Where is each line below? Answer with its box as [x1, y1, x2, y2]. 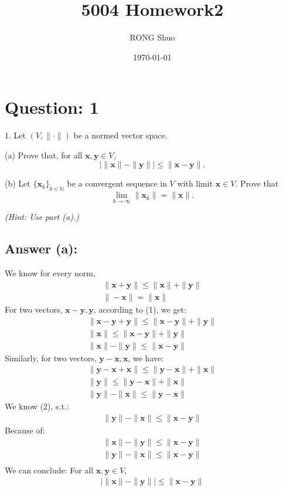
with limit [177, 177, 213, 189]
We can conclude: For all [5, 463, 94, 476]
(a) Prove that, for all [5, 148, 83, 161]
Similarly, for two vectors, [5, 351, 97, 364]
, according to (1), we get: [93, 303, 187, 315]
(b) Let [5, 177, 30, 189]
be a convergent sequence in [67, 177, 167, 189]
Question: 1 [5, 95, 99, 119]
